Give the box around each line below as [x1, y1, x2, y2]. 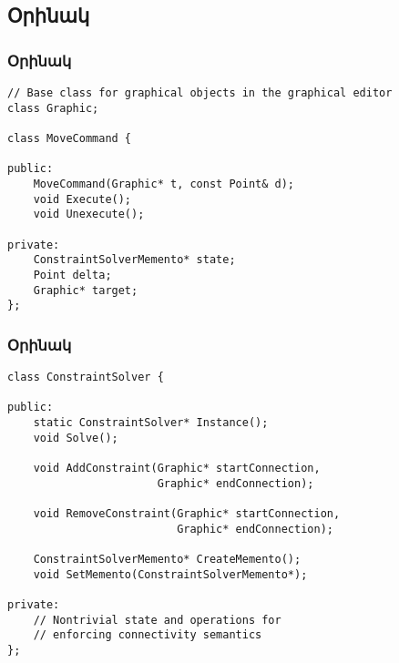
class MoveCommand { [7, 131, 132, 145]
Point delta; [33, 268, 112, 281]
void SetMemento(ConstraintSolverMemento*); [33, 567, 308, 581]
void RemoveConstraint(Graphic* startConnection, [33, 506, 341, 520]
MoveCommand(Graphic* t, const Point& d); [33, 177, 294, 190]
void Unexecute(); [33, 208, 145, 221]
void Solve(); [33, 431, 118, 444]
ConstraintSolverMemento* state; [33, 253, 236, 267]
